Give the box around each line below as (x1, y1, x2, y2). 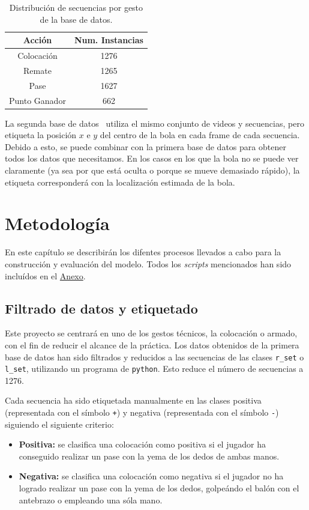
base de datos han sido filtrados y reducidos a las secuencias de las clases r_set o (5, 350, 304, 363)
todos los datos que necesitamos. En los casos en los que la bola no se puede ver (5, 152, 299, 165)
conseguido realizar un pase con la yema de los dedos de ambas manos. (19, 449, 280, 462)
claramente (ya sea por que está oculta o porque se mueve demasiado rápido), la (5, 164, 300, 177)
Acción (23, 34, 52, 46)
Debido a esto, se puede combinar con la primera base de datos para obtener (5, 140, 286, 153)
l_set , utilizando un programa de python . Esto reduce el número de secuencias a (5, 362, 304, 375)
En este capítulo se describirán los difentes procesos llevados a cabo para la (5, 246, 281, 258)
